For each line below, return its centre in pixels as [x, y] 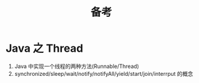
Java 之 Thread [44, 48]
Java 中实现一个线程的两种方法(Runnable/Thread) [77, 66]
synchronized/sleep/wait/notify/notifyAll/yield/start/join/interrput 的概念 [104, 73]
